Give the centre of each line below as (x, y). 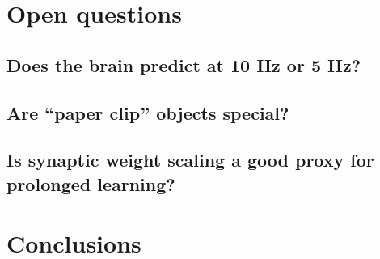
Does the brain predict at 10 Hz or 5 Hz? (184, 64)
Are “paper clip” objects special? (148, 112)
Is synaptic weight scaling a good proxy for (190, 160)
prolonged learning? (91, 183)
